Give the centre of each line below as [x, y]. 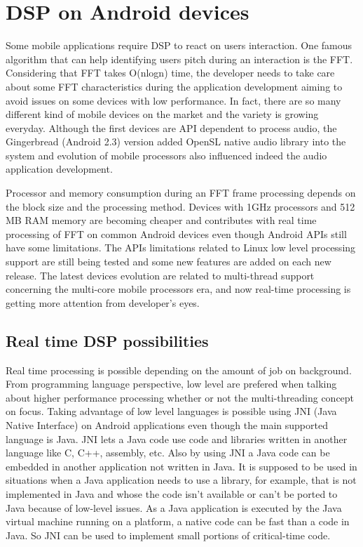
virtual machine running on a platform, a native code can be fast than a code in [178, 521]
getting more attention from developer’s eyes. [103, 302]
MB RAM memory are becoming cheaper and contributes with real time [161, 220]
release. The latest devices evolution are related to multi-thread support [160, 275]
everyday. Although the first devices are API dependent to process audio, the [171, 127]
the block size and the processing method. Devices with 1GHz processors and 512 [180, 206]
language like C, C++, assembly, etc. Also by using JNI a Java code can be [168, 453]
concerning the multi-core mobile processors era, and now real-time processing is [178, 289]
